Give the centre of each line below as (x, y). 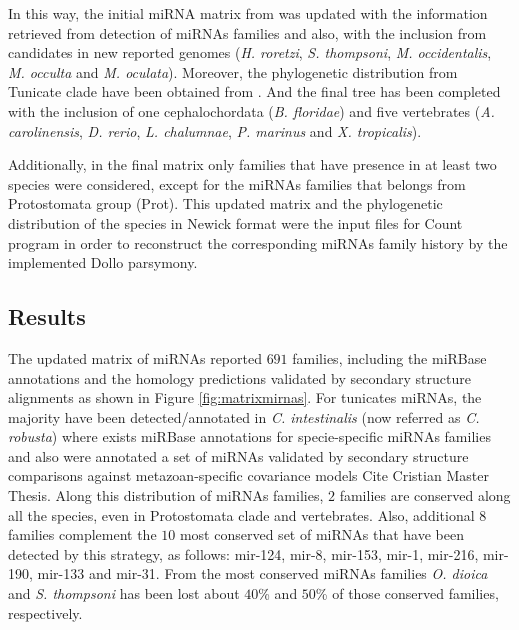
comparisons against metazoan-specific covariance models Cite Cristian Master (248, 475)
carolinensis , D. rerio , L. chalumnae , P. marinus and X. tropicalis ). (215, 130)
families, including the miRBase (389, 357)
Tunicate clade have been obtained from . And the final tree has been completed (254, 91)
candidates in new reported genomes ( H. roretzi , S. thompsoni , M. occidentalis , (250, 52)
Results (47, 316)
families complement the (82, 534)
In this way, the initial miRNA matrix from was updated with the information (248, 13)
